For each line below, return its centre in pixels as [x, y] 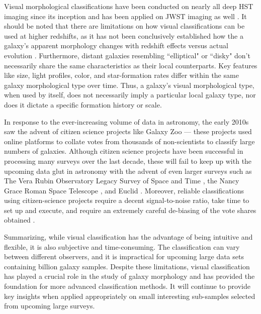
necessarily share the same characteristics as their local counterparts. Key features [131, 65]
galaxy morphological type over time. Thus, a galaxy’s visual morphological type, [129, 85]
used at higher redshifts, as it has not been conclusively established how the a [124, 35]
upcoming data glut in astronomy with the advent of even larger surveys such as [128, 171]
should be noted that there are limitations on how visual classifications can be [124, 26]
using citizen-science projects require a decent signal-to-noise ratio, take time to [127, 200]
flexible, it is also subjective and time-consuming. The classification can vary [122, 246]
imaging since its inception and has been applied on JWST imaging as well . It [125, 16]
